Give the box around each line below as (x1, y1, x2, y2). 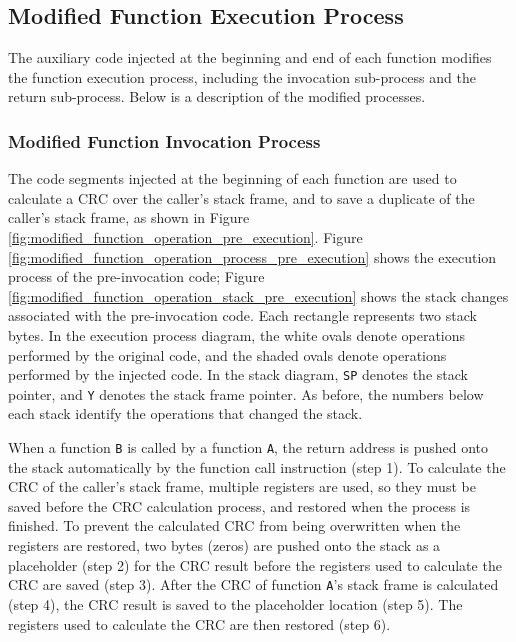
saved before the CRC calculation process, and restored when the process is (8, 495, 471, 516)
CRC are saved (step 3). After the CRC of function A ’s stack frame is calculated (8, 574, 499, 595)
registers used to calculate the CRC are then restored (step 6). (8, 613, 391, 634)
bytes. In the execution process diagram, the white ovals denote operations (8, 324, 466, 345)
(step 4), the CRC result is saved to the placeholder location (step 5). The (8, 593, 463, 614)
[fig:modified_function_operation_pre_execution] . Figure (8, 226, 363, 247)
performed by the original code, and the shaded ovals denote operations (8, 344, 447, 365)
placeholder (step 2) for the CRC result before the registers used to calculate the (8, 554, 502, 575)
